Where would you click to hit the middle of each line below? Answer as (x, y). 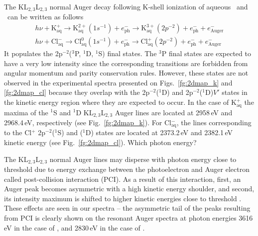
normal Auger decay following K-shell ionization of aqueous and (149, 6)
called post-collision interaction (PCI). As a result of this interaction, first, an (123, 179)
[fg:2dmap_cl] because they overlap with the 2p (77, 92)
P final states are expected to (206, 53)
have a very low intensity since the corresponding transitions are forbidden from (126, 63)
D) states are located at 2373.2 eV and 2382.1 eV (159, 132)
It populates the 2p (33, 53)
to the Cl (18, 132)
